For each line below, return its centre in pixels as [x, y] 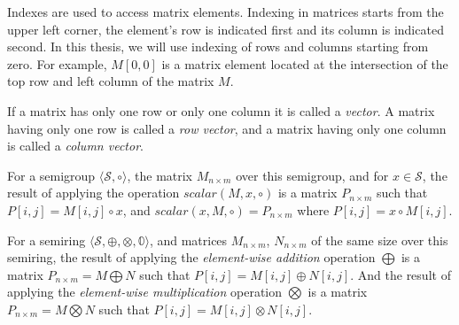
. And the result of [401, 274]
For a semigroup [51, 175]
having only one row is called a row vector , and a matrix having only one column [227, 128]
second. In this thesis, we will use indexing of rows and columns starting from [218, 46]
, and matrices [188, 240]
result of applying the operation [93, 193]
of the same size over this [380, 240]
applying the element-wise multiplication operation [145, 292]
